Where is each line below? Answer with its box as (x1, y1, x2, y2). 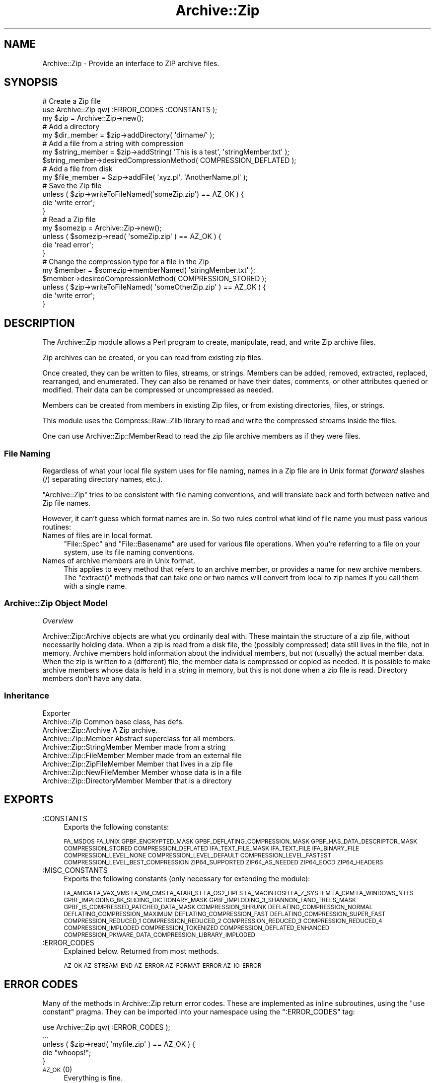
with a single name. (64, 582, 127, 591)
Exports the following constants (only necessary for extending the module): (64, 874, 310, 883)
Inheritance (4, 691, 49, 701)
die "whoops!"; (42, 1048, 91, 1057)
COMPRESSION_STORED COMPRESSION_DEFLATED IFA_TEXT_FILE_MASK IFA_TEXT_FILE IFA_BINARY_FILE (64, 845, 360, 852)
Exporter (42, 708, 71, 717)
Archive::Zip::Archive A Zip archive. (42, 725, 158, 734)
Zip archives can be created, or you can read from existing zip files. (42, 353, 263, 362)
